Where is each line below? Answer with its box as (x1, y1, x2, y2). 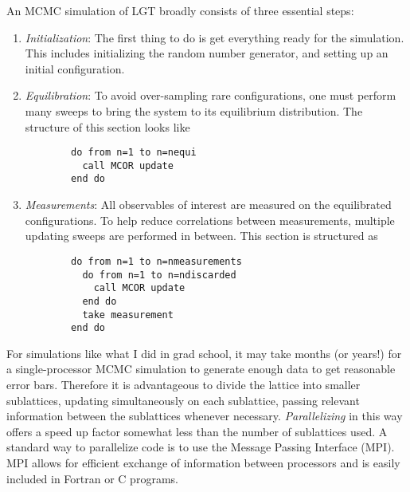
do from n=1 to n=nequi (71, 147, 197, 159)
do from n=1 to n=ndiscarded (82, 269, 236, 281)
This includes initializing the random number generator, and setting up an (25, 45, 389, 61)
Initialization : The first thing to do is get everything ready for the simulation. (25, 29, 404, 45)
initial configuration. (25, 60, 125, 77)
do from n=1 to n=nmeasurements (71, 255, 242, 267)
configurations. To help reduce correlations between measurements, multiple (25, 211, 395, 228)
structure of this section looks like (25, 118, 190, 135)
